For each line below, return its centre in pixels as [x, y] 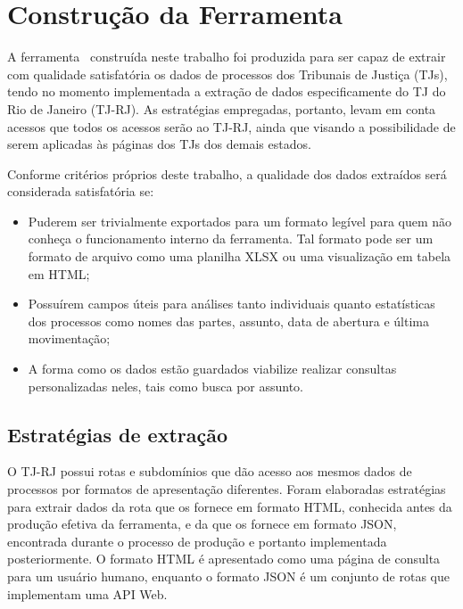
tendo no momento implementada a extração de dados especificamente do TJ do [227, 91]
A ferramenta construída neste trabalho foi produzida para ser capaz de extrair [227, 57]
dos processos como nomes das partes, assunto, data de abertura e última [228, 321]
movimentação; [69, 338]
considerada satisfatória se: [81, 191]
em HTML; [59, 273]
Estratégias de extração [118, 434]
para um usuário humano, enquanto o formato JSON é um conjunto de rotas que [228, 576]
